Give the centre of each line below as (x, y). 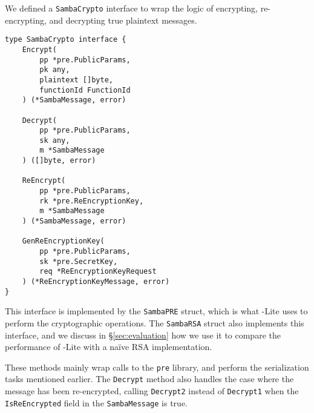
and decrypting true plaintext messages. (123, 20)
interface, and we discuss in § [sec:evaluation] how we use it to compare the (143, 335)
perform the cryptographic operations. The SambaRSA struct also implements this (155, 322)
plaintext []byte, (76, 80)
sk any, (55, 140)
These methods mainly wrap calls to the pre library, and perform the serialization (157, 367)
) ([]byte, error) (59, 161)
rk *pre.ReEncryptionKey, (92, 201)
